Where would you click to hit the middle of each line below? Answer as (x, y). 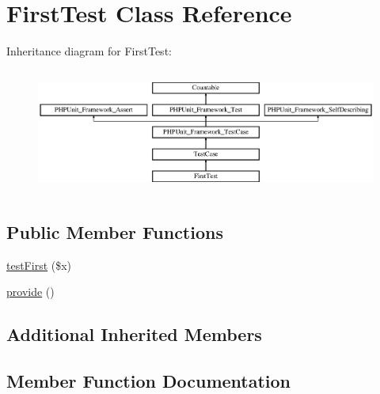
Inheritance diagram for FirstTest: (89, 51)
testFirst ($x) (39, 265)
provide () (30, 292)
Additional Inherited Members (134, 334)
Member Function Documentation (149, 380)
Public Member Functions (115, 231)
